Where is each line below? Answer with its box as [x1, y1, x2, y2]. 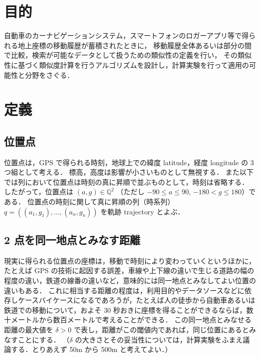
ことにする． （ [18, 334, 70, 344]
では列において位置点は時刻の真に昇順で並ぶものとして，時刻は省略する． [4, 176, 249, 187]
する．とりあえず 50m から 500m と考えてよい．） [11, 344, 172, 354]
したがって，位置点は [4, 186, 74, 197]
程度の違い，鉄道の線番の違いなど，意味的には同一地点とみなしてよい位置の [4, 275, 256, 286]
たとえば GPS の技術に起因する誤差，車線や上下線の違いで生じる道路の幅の [4, 265, 254, 276]
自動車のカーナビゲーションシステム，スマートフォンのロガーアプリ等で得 [4, 30, 249, 41]
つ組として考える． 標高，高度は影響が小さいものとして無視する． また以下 [4, 167, 254, 177]
